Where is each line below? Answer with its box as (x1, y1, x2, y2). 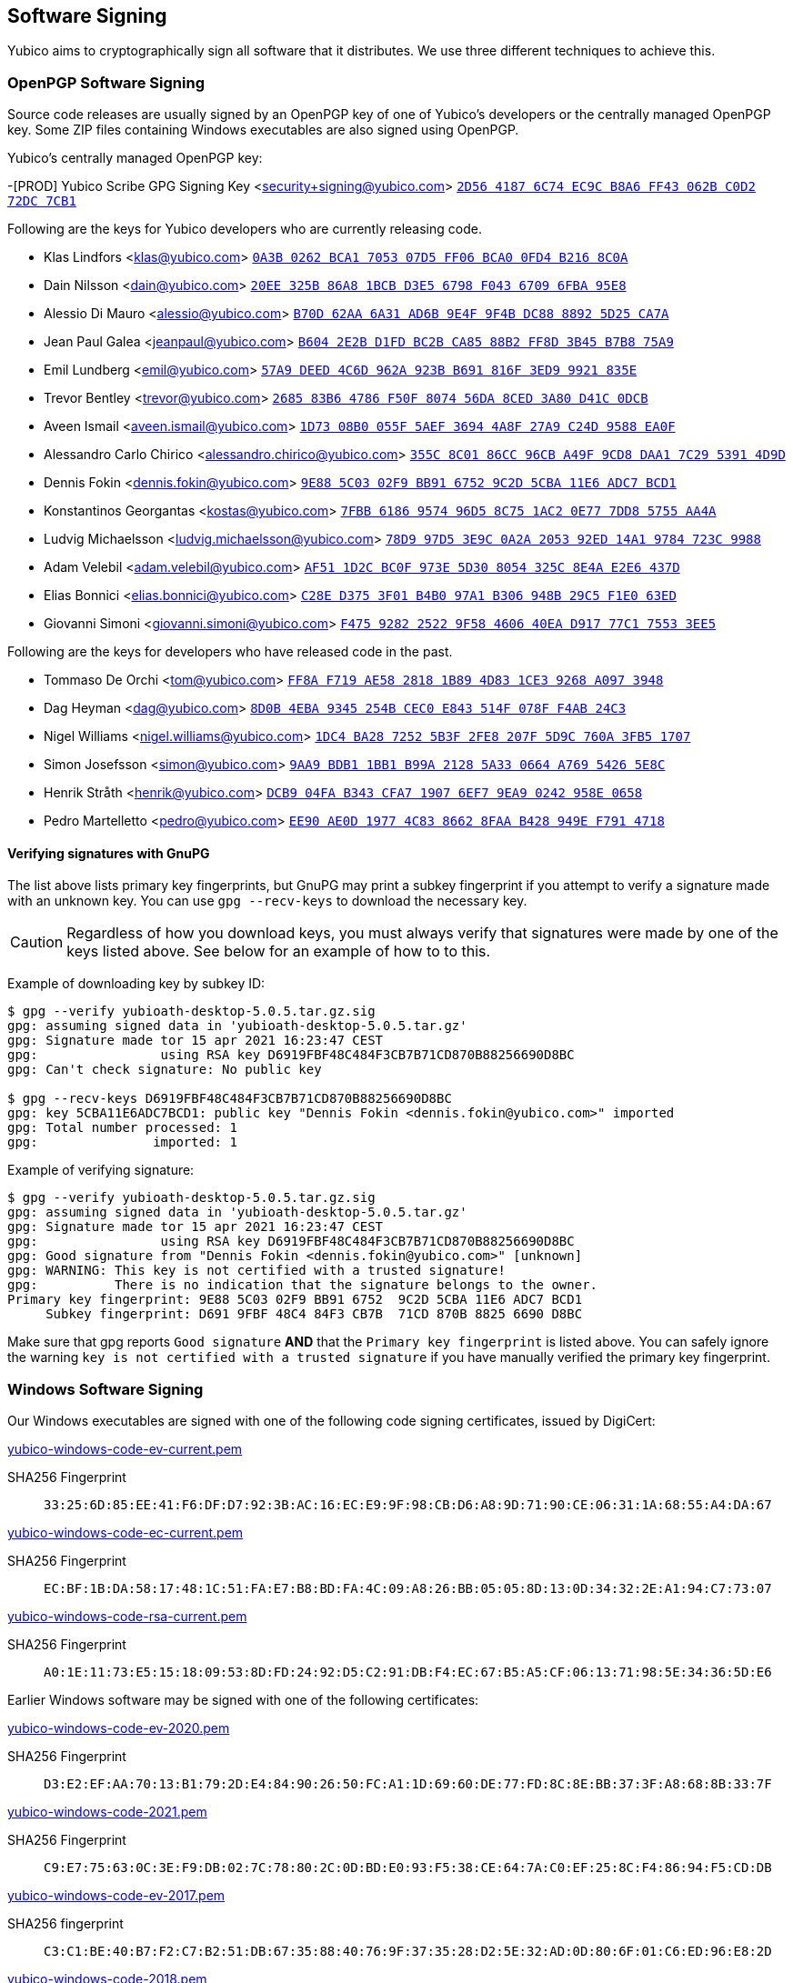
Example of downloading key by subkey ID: (7, 976, 266, 992)
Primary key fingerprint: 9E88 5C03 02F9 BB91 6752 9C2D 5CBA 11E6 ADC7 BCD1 (7, 1292, 583, 1307)
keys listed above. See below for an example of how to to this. (66, 942, 491, 961)
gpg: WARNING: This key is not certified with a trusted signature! (7, 1263, 506, 1278)
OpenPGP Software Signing (7, 73, 205, 92)
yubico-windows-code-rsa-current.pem (7, 1608, 247, 1625)
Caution (10, 933, 64, 952)
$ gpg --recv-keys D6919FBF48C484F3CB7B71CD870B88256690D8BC (7, 1091, 452, 1107)
